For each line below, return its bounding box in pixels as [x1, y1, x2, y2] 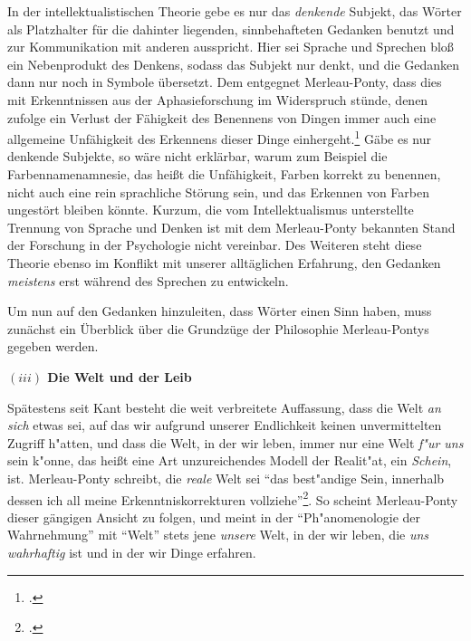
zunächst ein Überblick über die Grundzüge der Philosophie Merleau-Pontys [7, 319, 429, 338]
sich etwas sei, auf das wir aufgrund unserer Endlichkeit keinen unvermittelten [7, 416, 442, 435]
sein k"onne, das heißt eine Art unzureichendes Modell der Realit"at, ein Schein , [7, 451, 452, 470]
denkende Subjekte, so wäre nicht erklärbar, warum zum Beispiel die [7, 147, 388, 166]
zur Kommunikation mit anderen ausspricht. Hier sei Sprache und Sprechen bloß [7, 37, 454, 56]
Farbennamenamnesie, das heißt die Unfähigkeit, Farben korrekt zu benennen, [7, 165, 441, 183]
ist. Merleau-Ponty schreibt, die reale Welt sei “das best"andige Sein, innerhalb [7, 468, 445, 487]
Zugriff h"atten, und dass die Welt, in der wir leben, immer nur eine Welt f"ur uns [7, 433, 464, 452]
